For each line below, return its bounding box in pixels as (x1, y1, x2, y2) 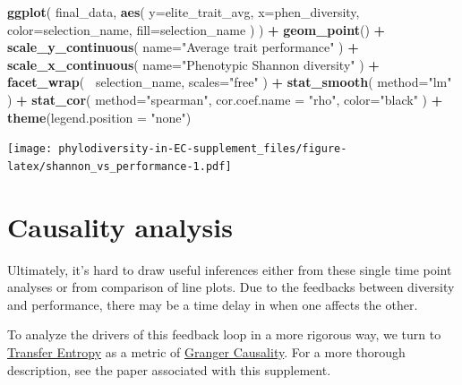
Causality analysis (7, 208, 233, 244)
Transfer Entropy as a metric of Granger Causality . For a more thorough (7, 342, 406, 361)
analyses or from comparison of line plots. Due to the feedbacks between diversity (7, 278, 455, 296)
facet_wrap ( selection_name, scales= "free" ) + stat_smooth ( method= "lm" (7, 73, 452, 91)
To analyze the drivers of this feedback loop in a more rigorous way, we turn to (7, 325, 441, 344)
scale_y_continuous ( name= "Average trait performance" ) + (7, 38, 359, 56)
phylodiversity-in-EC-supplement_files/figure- (58, 142, 347, 156)
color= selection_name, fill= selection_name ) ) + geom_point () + (7, 20, 386, 38)
